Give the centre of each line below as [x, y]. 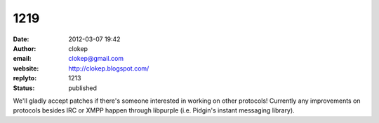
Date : [21, 39]
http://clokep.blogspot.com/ [109, 68]
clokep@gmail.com [96, 59]
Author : [25, 48]
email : [22, 59]
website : [26, 68]
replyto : [25, 78]
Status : [24, 88]
